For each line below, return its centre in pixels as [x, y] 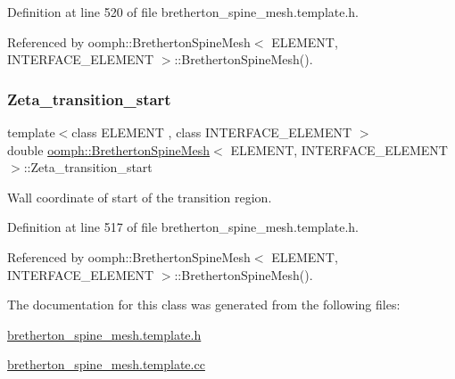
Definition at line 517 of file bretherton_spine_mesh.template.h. [183, 227]
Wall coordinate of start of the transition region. [140, 197]
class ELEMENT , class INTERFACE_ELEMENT [212, 132]
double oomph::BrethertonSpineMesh [109, 149]
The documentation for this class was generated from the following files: [204, 305]
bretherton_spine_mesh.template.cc [106, 364]
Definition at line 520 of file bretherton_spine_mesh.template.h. [183, 12]
